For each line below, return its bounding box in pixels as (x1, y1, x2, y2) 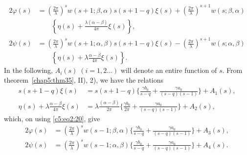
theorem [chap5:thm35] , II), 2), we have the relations (4, 74, 164, 85)
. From (222, 65, 243, 75)
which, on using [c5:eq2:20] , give (4, 113, 100, 124)
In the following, (4, 65, 53, 75)
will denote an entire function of (120, 65, 217, 75)
